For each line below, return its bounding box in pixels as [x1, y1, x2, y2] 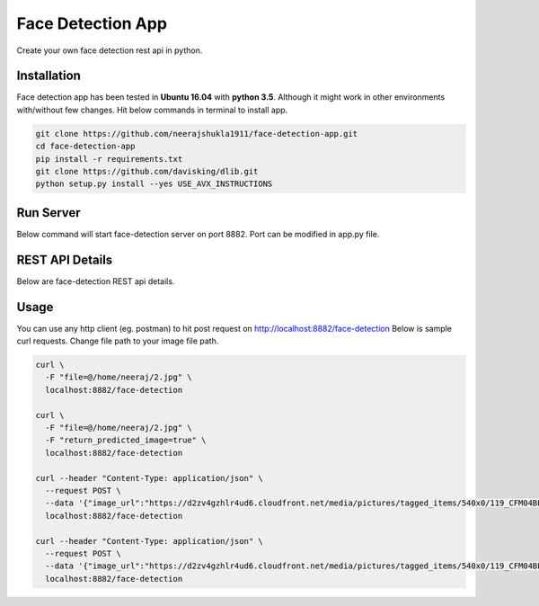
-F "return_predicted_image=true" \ [45, 435, 207, 445]
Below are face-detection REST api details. [16, 275, 175, 287]
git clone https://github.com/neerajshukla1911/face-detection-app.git [35, 129, 358, 138]
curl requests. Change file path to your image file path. [16, 335, 219, 346]
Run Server [16, 205, 81, 220]
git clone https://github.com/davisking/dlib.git [35, 166, 259, 176]
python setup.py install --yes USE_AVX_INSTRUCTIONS [35, 179, 273, 189]
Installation [16, 68, 81, 84]
